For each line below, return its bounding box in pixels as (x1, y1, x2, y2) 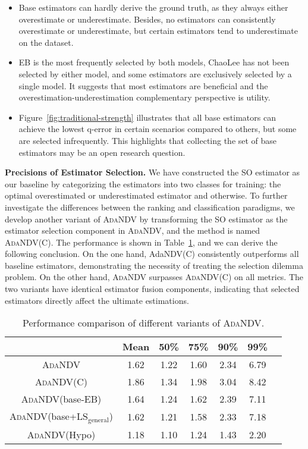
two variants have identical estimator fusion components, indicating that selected (5, 282, 300, 295)
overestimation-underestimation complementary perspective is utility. (18, 91, 271, 103)
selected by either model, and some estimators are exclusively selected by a (18, 67, 292, 80)
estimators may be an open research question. (18, 146, 186, 158)
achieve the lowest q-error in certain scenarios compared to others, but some (18, 123, 297, 135)
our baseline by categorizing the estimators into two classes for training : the (5, 177, 281, 190)
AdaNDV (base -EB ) (21, 392, 102, 406)
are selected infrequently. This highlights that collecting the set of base (18, 134, 277, 146)
